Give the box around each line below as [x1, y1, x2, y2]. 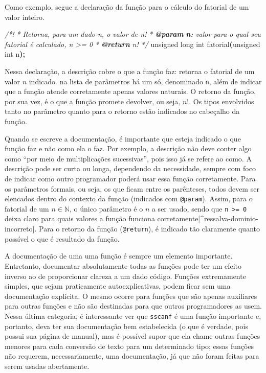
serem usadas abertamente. [5, 360, 90, 371]
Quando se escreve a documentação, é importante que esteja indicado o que [5, 133, 241, 144]
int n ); [5, 49, 25, 59]
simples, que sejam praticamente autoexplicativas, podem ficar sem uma [5, 281, 231, 291]
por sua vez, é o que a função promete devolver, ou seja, [5, 96, 181, 106]
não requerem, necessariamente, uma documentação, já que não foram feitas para [5, 351, 259, 361]
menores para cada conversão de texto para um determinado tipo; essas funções [5, 340, 254, 351]
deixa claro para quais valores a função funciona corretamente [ [5, 213, 201, 224]
